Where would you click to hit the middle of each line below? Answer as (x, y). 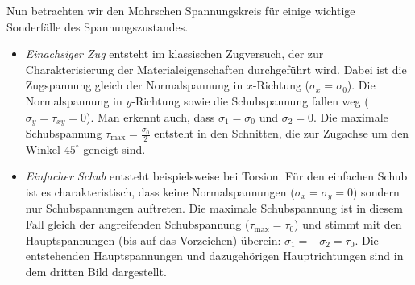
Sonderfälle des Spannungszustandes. (98, 26)
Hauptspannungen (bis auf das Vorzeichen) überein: (153, 240)
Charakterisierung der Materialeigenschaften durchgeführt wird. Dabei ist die (216, 69)
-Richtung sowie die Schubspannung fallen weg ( (250, 100)
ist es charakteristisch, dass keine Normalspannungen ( (160, 192)
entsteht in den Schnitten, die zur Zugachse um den (282, 133)
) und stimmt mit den (348, 224)
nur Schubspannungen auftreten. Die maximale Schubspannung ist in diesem (214, 208)
